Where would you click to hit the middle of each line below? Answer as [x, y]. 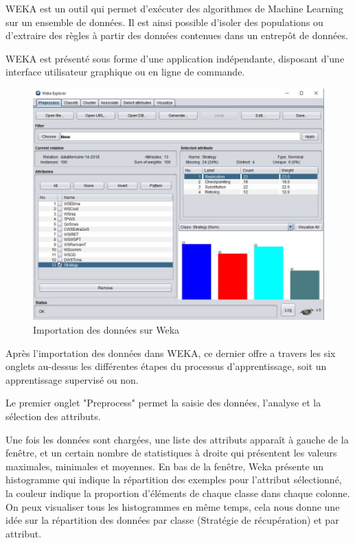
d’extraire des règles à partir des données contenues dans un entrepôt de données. [177, 35]
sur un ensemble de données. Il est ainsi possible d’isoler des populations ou [164, 22]
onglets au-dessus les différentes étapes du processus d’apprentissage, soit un [166, 366]
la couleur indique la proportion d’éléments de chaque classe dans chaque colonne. [178, 493]
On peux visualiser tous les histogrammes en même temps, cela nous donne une [173, 506]
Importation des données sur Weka [106, 330]
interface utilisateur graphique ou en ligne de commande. [125, 72]
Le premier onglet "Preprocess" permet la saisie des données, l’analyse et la [163, 403]
